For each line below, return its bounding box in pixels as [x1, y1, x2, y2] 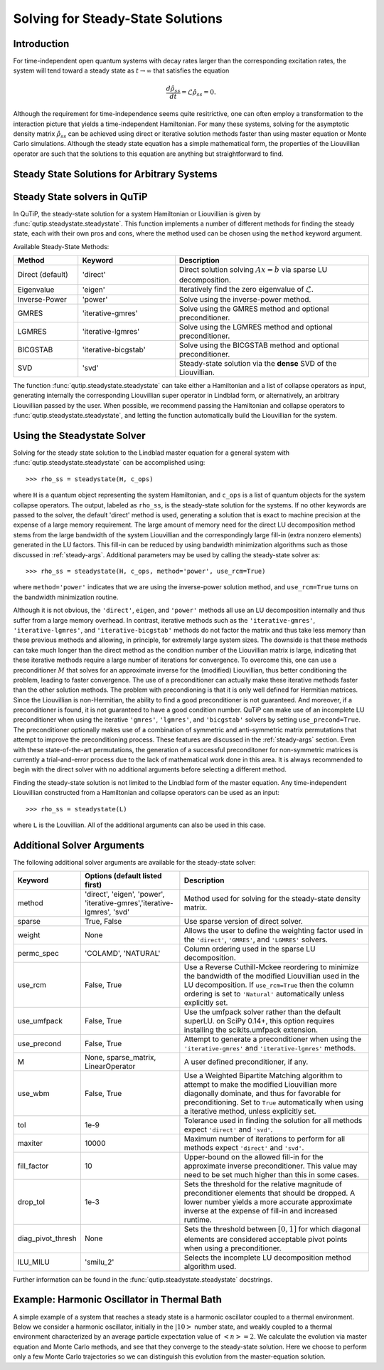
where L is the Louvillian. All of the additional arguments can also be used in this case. [13, 821, 266, 829]
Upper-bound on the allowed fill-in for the [183, 1152, 324, 1162]
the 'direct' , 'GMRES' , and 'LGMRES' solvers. [183, 934, 329, 944]
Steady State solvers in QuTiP [13, 191, 148, 203]
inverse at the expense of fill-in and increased [183, 1206, 338, 1216]
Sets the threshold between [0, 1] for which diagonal [183, 1224, 361, 1234]
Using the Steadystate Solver [13, 430, 146, 441]
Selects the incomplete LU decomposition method [183, 1253, 351, 1263]
